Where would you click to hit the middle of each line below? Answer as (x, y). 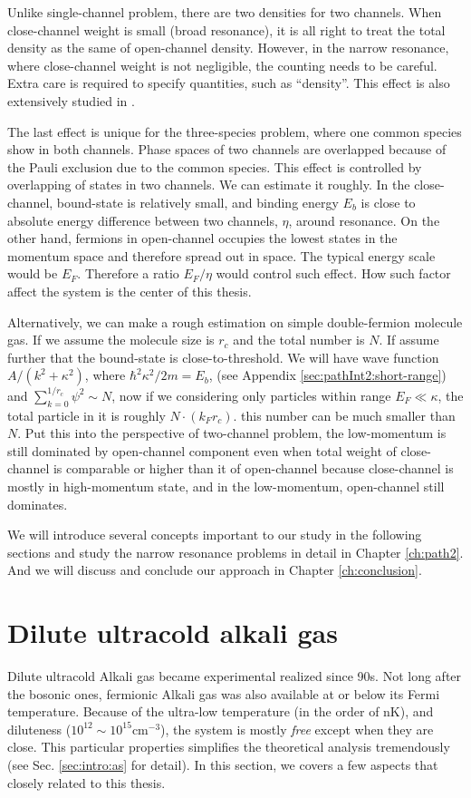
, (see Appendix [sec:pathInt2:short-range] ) (327, 375)
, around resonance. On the (364, 220)
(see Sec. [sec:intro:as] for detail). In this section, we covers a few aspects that (223, 765)
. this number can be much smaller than (344, 415)
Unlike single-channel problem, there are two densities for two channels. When (225, 12)
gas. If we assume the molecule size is (111, 340)
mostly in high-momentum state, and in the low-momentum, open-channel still (226, 486)
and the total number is (299, 340)
